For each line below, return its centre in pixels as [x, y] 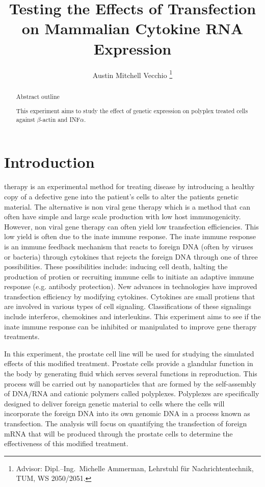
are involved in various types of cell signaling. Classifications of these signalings [128, 306]
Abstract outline [38, 96]
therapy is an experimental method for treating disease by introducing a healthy [129, 186]
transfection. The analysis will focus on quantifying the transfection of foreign [126, 423]
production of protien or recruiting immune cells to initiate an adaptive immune [129, 276]
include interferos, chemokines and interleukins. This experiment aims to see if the [132, 316]
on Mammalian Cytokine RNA [132, 28]
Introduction [49, 162]
